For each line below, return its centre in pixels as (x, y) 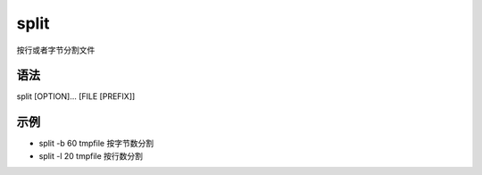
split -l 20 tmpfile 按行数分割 (91, 155)
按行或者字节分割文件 (56, 50)
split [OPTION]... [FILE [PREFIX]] (76, 96)
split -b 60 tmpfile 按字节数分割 (96, 144)
